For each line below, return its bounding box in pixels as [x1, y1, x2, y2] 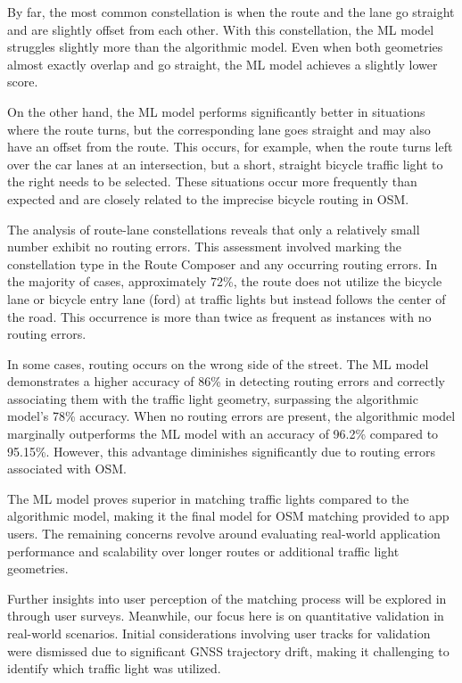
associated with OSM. [7, 459, 127, 478]
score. [7, 72, 38, 91]
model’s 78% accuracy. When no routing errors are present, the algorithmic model [7, 407, 456, 425]
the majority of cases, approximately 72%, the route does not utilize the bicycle [7, 272, 442, 291]
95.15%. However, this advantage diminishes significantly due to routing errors [7, 441, 436, 460]
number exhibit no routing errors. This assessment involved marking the [7, 237, 402, 256]
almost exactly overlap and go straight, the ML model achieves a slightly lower [7, 54, 438, 73]
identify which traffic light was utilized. [7, 659, 221, 678]
